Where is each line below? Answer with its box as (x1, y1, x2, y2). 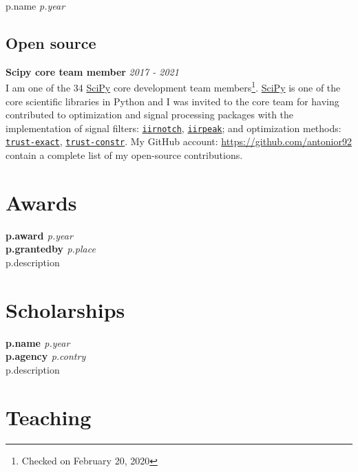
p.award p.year (6, 228, 73, 242)
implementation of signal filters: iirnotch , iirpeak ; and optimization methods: (6, 120, 341, 135)
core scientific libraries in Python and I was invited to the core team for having (6, 94, 339, 108)
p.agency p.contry (6, 349, 86, 363)
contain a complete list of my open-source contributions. (6, 148, 243, 162)
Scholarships (6, 295, 125, 323)
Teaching (6, 403, 92, 431)
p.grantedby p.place (6, 242, 96, 256)
